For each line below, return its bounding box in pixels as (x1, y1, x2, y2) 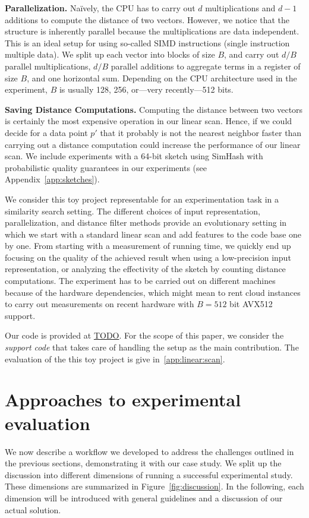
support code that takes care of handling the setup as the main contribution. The (5, 341, 299, 353)
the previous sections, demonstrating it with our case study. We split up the (5, 457, 282, 469)
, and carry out (224, 48, 279, 61)
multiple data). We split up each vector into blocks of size (5, 48, 215, 61)
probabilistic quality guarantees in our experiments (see (5, 161, 207, 173)
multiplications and (205, 2, 276, 14)
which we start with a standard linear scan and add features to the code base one (5, 228, 302, 240)
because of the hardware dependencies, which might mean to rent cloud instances (5, 286, 301, 298)
